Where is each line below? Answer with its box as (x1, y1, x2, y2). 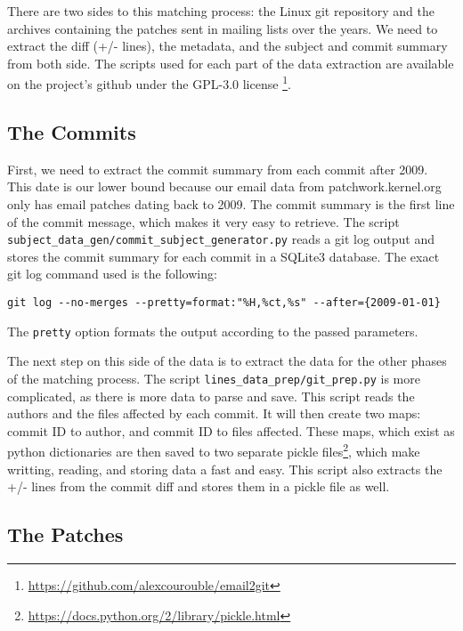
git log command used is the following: (7, 264, 217, 283)
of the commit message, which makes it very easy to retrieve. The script (7, 212, 400, 231)
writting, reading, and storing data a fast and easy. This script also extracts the (7, 459, 443, 478)
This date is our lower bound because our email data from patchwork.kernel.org (7, 177, 442, 196)
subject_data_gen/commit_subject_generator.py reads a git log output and (7, 230, 435, 248)
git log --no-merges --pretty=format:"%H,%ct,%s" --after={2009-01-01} (7, 296, 441, 310)
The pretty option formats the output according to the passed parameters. (7, 321, 418, 340)
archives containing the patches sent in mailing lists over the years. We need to (7, 19, 438, 37)
